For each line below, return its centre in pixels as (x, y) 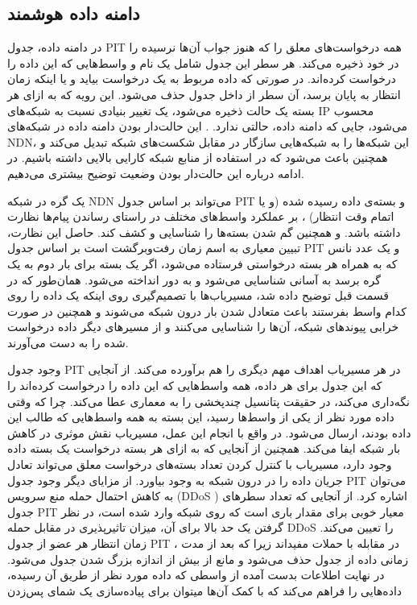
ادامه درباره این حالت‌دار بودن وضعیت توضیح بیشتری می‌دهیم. (156, 173)
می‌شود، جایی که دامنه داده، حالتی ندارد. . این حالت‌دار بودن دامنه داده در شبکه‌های (208, 126)
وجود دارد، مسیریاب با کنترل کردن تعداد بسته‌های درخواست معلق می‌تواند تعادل (200, 464)
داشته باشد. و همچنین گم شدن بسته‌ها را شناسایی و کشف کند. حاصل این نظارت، (204, 232)
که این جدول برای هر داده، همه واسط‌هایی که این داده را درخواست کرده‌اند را (195, 385)
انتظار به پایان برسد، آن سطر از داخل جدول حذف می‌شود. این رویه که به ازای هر (204, 94)
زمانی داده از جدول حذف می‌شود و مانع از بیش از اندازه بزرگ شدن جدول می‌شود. (208, 559)
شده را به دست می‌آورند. (68, 342)
